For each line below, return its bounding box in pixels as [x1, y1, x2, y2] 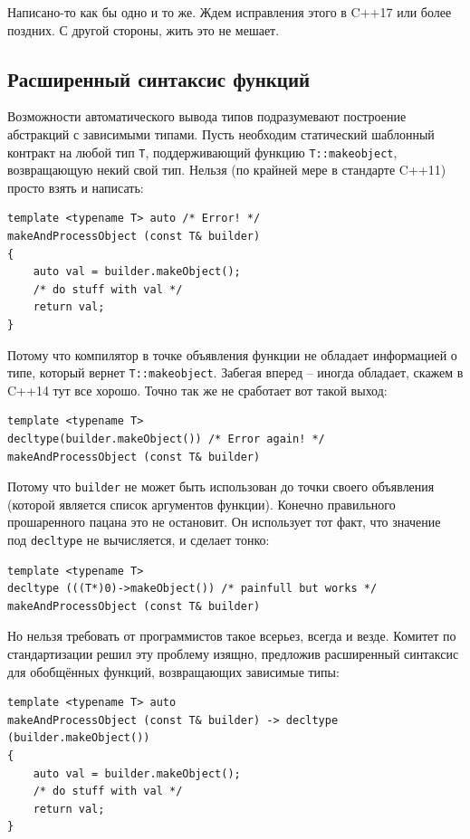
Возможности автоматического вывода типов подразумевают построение [7, 107, 407, 126]
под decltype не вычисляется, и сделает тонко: [7, 530, 270, 549]
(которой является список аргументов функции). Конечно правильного [7, 494, 396, 513]
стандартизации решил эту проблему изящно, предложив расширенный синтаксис [7, 644, 459, 663]
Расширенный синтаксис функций [7, 64, 311, 92]
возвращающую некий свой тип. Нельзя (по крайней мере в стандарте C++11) [7, 160, 446, 179]
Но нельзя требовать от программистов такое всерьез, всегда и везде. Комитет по [7, 626, 456, 645]
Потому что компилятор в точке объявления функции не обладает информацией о [7, 345, 457, 364]
